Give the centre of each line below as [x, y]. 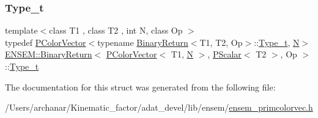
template [21, 30]
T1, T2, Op [221, 42]
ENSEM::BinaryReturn [49, 54]
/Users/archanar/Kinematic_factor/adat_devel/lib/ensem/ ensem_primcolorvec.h [159, 107]
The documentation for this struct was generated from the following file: [140, 87]
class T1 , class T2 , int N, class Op [116, 30]
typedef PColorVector [46, 42]
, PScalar [224, 54]
